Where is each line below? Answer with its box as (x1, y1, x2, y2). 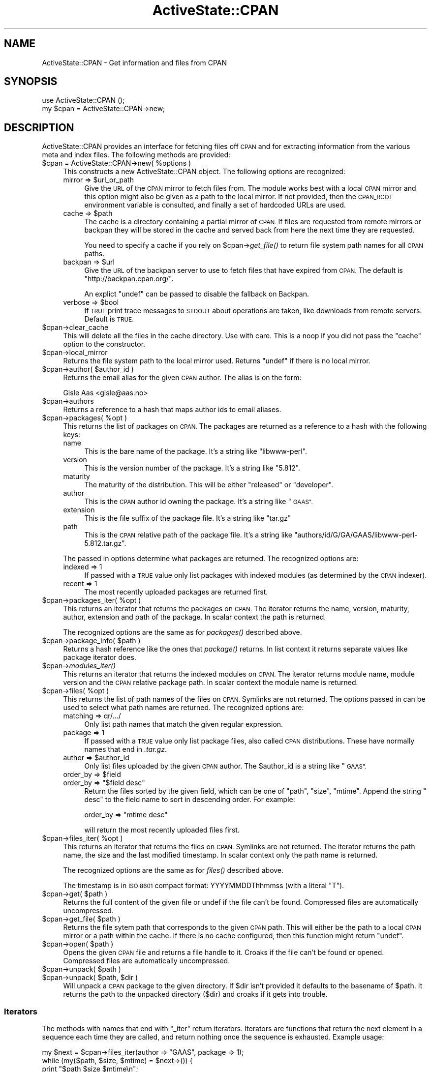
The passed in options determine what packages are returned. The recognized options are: (63, 554, 359, 563)
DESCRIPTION (4, 121, 74, 134)
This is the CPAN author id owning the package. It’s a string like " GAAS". (84, 497, 313, 506)
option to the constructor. (63, 340, 146, 349)
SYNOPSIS (4, 75, 58, 88)
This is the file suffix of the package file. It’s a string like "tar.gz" (84, 514, 291, 523)
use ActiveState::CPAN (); (42, 96, 125, 105)
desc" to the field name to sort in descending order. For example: (84, 795, 295, 804)
